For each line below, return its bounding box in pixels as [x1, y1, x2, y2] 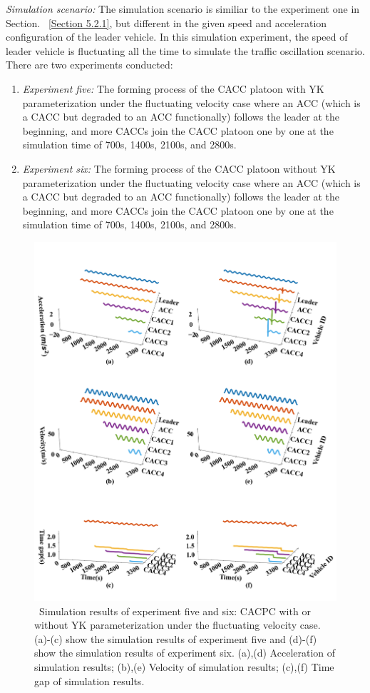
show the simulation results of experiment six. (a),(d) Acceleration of [34, 645, 336, 660]
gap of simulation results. [34, 673, 145, 688]
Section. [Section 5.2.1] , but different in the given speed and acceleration [6, 15, 327, 30]
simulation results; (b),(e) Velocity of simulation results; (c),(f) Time [34, 659, 334, 674]
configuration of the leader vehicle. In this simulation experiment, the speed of [6, 29, 348, 44]
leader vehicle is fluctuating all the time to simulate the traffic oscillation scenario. [6, 43, 365, 58]
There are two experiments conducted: [6, 57, 173, 72]
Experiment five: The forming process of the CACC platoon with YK [22, 81, 324, 96]
